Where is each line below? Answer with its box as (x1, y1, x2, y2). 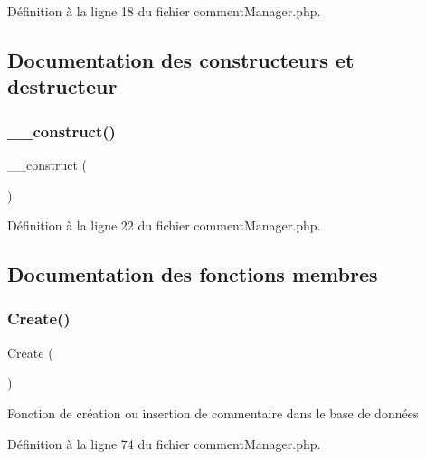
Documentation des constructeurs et (7, 45, 355, 73)
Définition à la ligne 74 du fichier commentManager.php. (7, 434, 321, 453)
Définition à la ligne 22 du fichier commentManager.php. (7, 216, 321, 235)
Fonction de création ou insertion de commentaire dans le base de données (7, 403, 419, 422)
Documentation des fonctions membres (7, 260, 378, 288)
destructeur (7, 72, 118, 100)
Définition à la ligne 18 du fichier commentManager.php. (7, 2, 321, 20)
